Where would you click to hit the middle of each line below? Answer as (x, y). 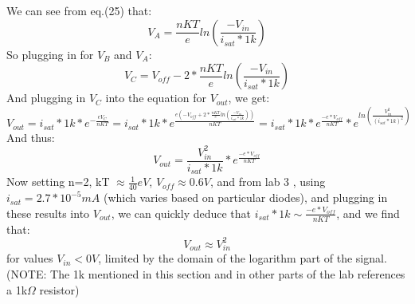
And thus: (31, 137)
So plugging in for (50, 54)
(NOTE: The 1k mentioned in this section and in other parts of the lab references (206, 274)
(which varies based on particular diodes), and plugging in (245, 197)
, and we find (368, 213)
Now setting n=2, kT (58, 182)
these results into (48, 213)
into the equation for (156, 98)
